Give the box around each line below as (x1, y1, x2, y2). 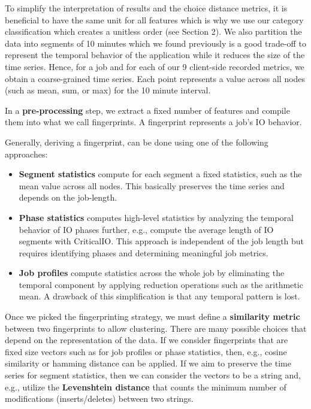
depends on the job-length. (19, 191, 117, 204)
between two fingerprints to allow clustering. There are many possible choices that (5, 322, 307, 334)
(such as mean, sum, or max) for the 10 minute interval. (5, 84, 211, 96)
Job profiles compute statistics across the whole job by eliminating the (19, 266, 285, 279)
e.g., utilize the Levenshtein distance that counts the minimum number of (5, 380, 286, 393)
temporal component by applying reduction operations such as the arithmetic (19, 278, 303, 290)
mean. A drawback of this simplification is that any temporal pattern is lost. (19, 290, 300, 302)
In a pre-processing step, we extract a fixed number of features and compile (5, 104, 290, 116)
